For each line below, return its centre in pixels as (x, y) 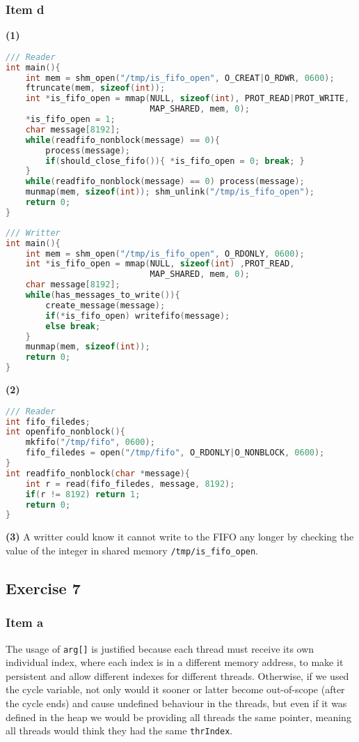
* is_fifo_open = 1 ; (70, 120)
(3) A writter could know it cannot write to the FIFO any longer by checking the (180, 537)
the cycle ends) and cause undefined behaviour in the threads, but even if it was (176, 703)
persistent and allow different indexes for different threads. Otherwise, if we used (177, 675)
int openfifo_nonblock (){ (65, 432)
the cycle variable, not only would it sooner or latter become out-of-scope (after (175, 689)
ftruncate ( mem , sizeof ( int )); (95, 88)
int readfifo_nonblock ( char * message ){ (98, 473)
